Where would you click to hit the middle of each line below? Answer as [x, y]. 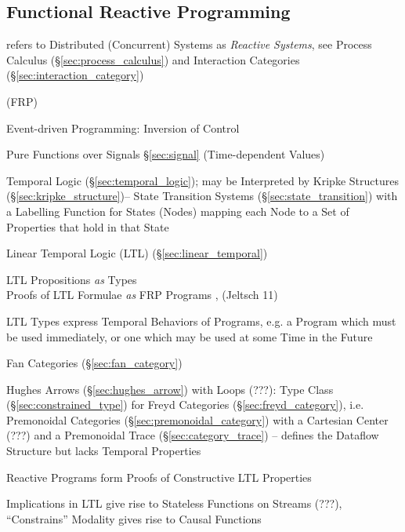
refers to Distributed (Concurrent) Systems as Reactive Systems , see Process [189, 44]
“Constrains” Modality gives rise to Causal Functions [134, 518]
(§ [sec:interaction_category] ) [75, 75]
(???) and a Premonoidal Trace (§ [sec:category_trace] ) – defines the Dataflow [193, 435]
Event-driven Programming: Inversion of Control [123, 128]
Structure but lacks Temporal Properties [104, 451]
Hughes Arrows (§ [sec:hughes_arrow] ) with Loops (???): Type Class [170, 389]
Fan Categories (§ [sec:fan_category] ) [94, 363]
